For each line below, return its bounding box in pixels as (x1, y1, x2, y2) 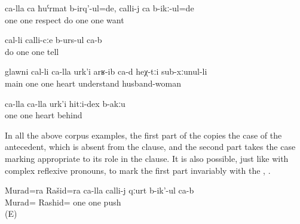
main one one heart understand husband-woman (5, 76, 182, 89)
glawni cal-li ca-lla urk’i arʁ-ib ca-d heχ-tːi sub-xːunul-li (5, 65, 207, 78)
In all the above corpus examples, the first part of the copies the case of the (5, 128, 282, 141)
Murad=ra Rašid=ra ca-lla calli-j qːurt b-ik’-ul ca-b (5, 184, 194, 197)
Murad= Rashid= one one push (5, 195, 121, 208)
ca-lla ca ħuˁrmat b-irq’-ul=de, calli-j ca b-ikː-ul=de (5, 2, 194, 14)
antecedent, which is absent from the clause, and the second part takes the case (5, 140, 296, 153)
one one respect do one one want (5, 13, 124, 26)
